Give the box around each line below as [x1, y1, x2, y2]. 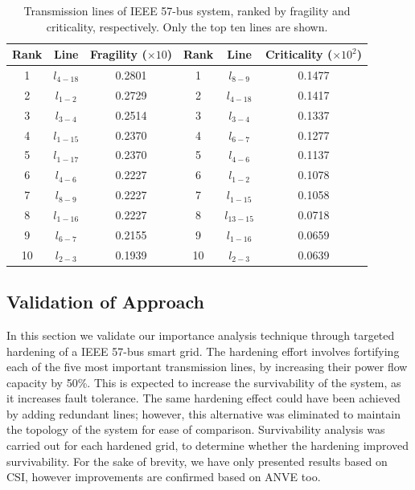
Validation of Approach [6, 289, 204, 314]
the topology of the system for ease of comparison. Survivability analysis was [6, 421, 385, 438]
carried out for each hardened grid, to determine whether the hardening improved [6, 437, 409, 454]
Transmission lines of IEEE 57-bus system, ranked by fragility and [23, 2, 351, 18]
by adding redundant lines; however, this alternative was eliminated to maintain [6, 405, 401, 422]
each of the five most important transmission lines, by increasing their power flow [6, 358, 408, 375]
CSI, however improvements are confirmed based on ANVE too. [6, 468, 321, 485]
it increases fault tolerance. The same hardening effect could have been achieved [6, 390, 401, 406]
